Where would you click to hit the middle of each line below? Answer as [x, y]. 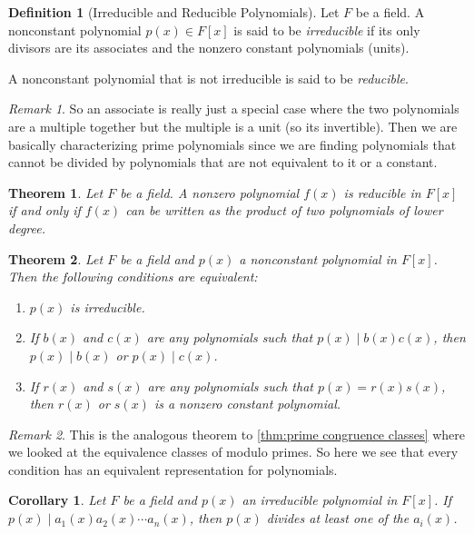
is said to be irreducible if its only [327, 30]
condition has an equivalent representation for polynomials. [173, 469]
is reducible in [382, 192]
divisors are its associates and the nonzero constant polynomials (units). [209, 48]
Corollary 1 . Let [57, 500]
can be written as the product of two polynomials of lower [284, 210]
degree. [27, 227]
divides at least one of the [338, 518]
